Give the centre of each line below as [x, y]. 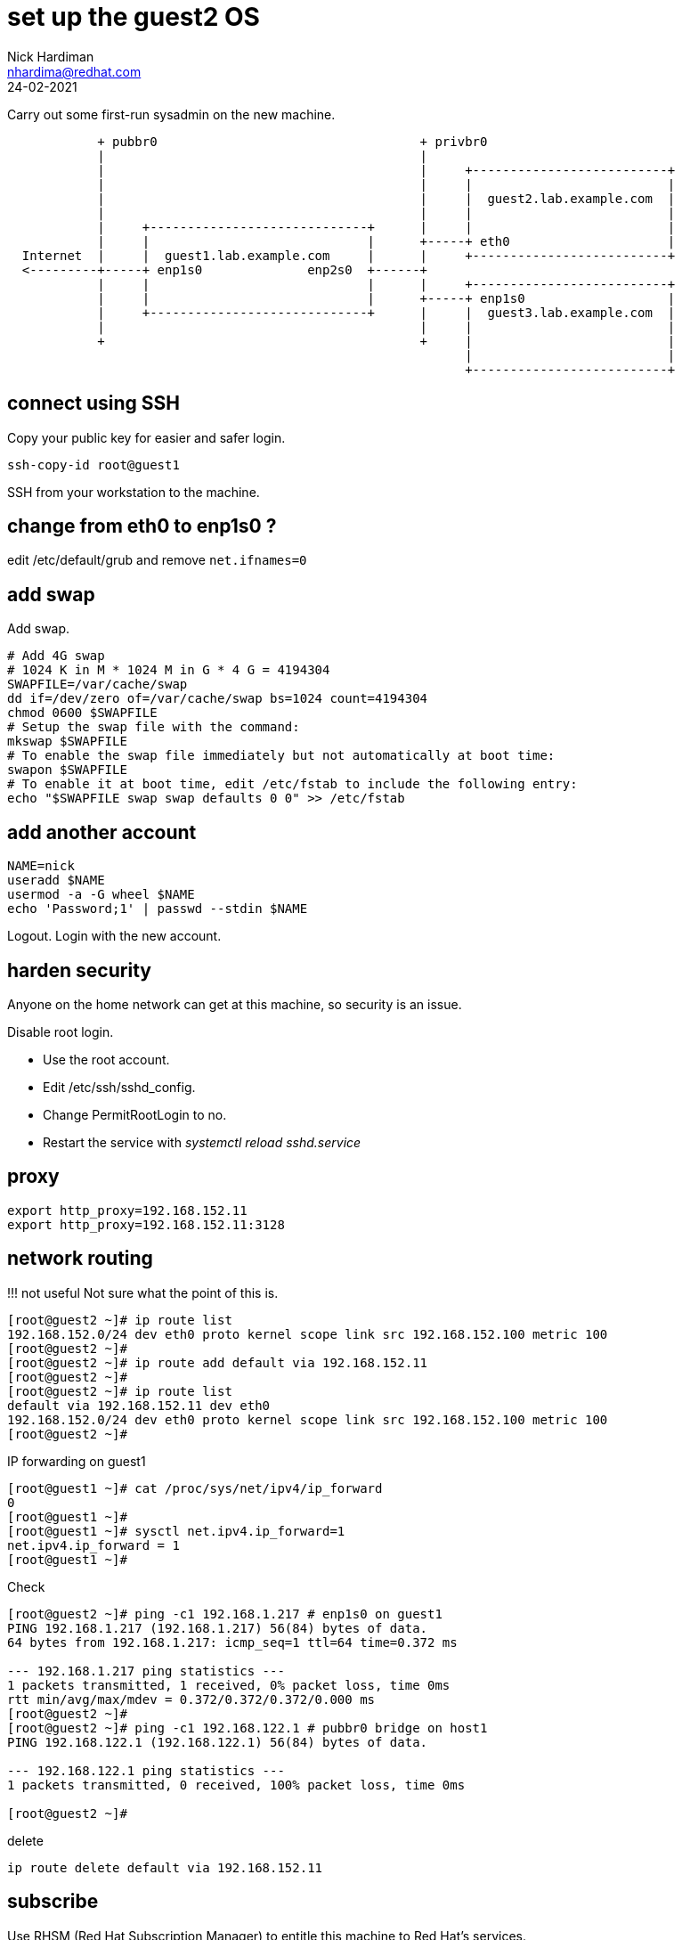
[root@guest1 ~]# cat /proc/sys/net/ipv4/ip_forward [195, 1488]
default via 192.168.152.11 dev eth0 [139, 1405]
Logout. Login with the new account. [114, 936]
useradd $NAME [56, 880]
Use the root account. [106, 1059]
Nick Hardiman [51, 56]
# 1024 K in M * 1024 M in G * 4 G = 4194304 [169, 670]
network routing [80, 1259]
